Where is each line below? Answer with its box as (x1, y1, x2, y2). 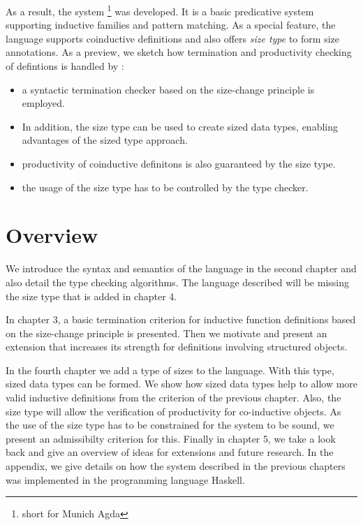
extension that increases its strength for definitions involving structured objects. (6, 339, 348, 354)
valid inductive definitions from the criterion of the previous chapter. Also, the (6, 390, 341, 405)
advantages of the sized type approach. (22, 133, 188, 147)
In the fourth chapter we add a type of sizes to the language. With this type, (6, 362, 334, 377)
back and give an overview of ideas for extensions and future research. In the (6, 445, 334, 459)
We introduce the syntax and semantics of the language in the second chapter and (6, 261, 357, 276)
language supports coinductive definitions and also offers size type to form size (6, 31, 339, 45)
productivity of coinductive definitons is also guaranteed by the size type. (22, 156, 336, 170)
